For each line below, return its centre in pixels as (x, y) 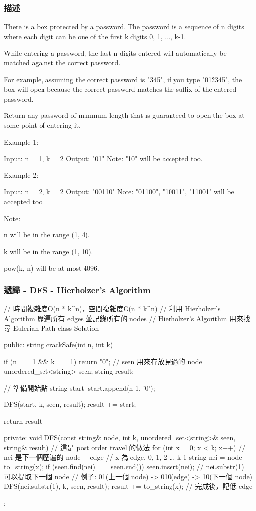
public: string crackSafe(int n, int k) (59, 344)
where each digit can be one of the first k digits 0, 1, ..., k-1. (95, 36)
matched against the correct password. (62, 62)
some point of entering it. (42, 125)
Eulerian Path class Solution (56, 328)
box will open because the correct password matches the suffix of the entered (120, 89)
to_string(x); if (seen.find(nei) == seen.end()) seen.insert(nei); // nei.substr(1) (124, 467)
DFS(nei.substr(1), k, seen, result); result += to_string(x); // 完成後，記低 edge (128, 486)
